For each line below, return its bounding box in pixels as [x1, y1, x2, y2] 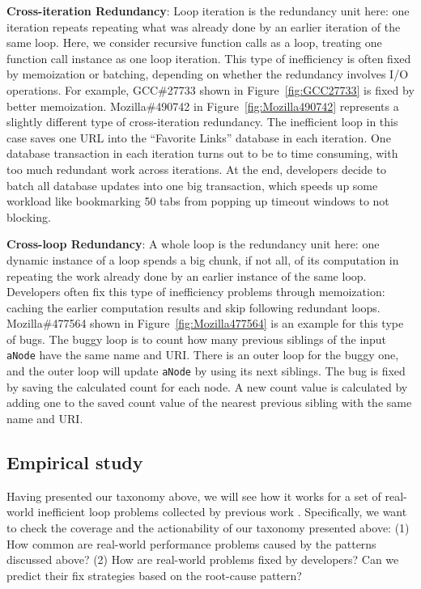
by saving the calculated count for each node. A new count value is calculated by [6, 378, 408, 395]
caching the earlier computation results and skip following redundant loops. [6, 299, 381, 316]
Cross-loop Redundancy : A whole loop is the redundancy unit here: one [6, 235, 380, 252]
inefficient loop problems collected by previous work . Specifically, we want [37, 503, 407, 520]
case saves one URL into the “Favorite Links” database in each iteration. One [6, 129, 391, 146]
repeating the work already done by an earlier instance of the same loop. [6, 267, 367, 284]
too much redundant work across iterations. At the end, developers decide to [6, 160, 387, 177]
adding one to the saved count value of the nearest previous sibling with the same [6, 394, 412, 411]
